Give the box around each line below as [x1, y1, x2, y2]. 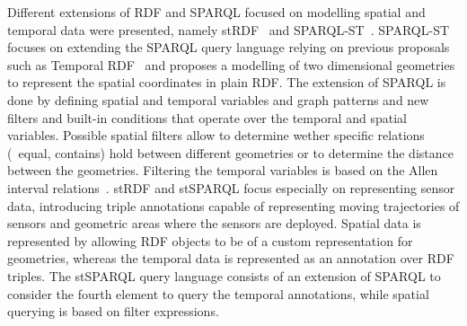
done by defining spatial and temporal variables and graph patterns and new [7, 90, 429, 109]
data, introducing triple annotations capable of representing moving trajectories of [7, 196, 460, 215]
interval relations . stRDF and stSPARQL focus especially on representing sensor [7, 178, 455, 197]
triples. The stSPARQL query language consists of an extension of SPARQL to [7, 266, 441, 285]
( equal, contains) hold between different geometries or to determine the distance [7, 143, 454, 162]
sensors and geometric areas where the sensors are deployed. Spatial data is [7, 214, 421, 233]
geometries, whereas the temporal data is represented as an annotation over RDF [7, 249, 454, 268]
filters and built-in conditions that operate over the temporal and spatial [7, 108, 407, 127]
